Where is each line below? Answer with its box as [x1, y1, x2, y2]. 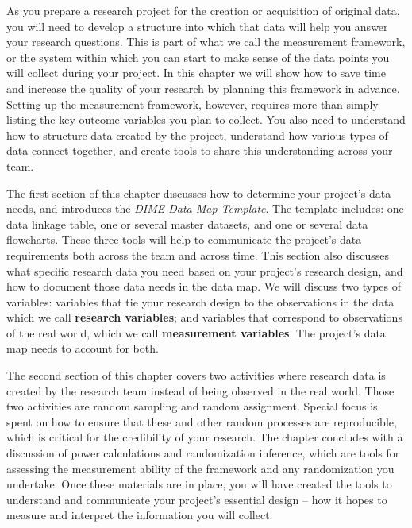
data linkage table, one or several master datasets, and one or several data [6, 215, 368, 232]
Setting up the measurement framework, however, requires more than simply [6, 95, 379, 112]
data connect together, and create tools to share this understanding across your [6, 142, 393, 159]
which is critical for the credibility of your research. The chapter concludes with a [6, 429, 403, 445]
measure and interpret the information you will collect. [6, 507, 273, 523]
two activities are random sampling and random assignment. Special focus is [6, 398, 378, 414]
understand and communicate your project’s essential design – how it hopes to [6, 491, 387, 507]
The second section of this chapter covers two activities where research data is [6, 367, 386, 383]
